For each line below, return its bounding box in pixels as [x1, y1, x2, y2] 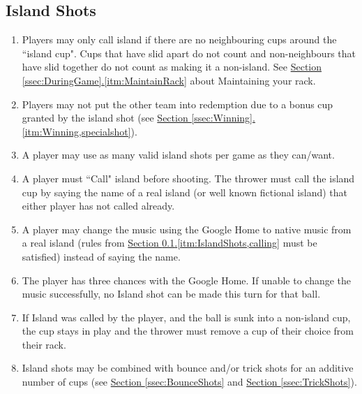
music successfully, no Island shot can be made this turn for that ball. [22, 286, 321, 301]
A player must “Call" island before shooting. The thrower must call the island [22, 170, 355, 185]
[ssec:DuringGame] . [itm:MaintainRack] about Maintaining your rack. [22, 73, 316, 87]
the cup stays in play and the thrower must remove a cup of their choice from [22, 323, 354, 338]
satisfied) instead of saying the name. [22, 249, 181, 263]
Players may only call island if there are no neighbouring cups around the [22, 32, 337, 47]
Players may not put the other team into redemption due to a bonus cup [22, 96, 333, 111]
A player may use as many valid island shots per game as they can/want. [22, 147, 335, 162]
